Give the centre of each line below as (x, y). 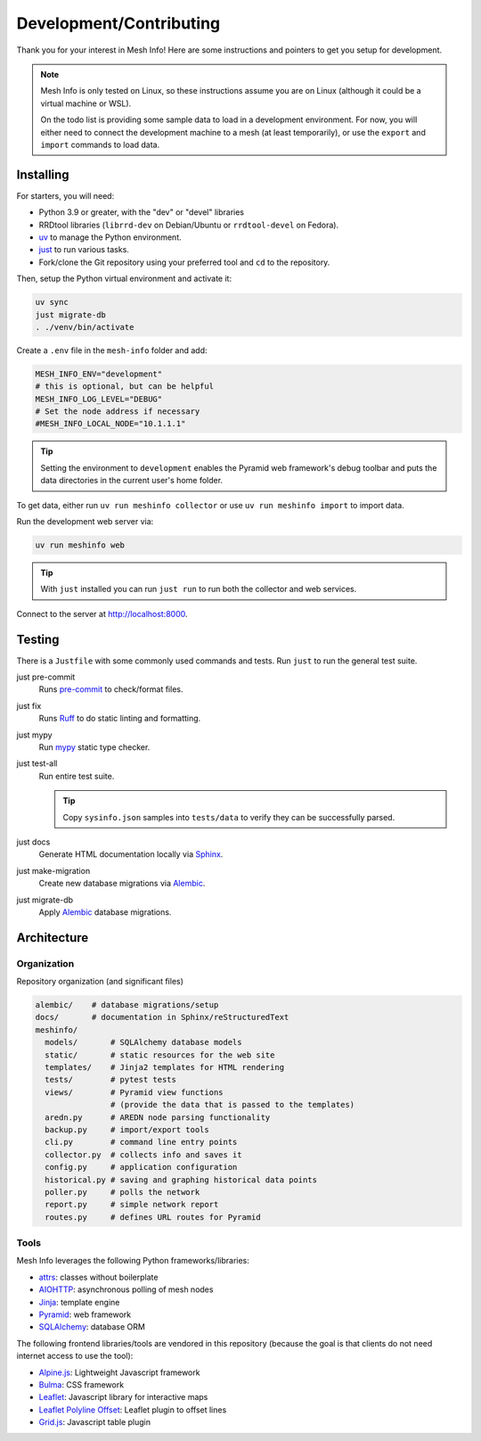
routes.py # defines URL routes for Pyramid (153, 1217)
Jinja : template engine (79, 1302)
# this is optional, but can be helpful (124, 387)
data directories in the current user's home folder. (131, 481)
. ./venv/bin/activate (85, 327)
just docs (33, 842)
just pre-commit (46, 677)
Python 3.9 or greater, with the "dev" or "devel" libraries (142, 212)
